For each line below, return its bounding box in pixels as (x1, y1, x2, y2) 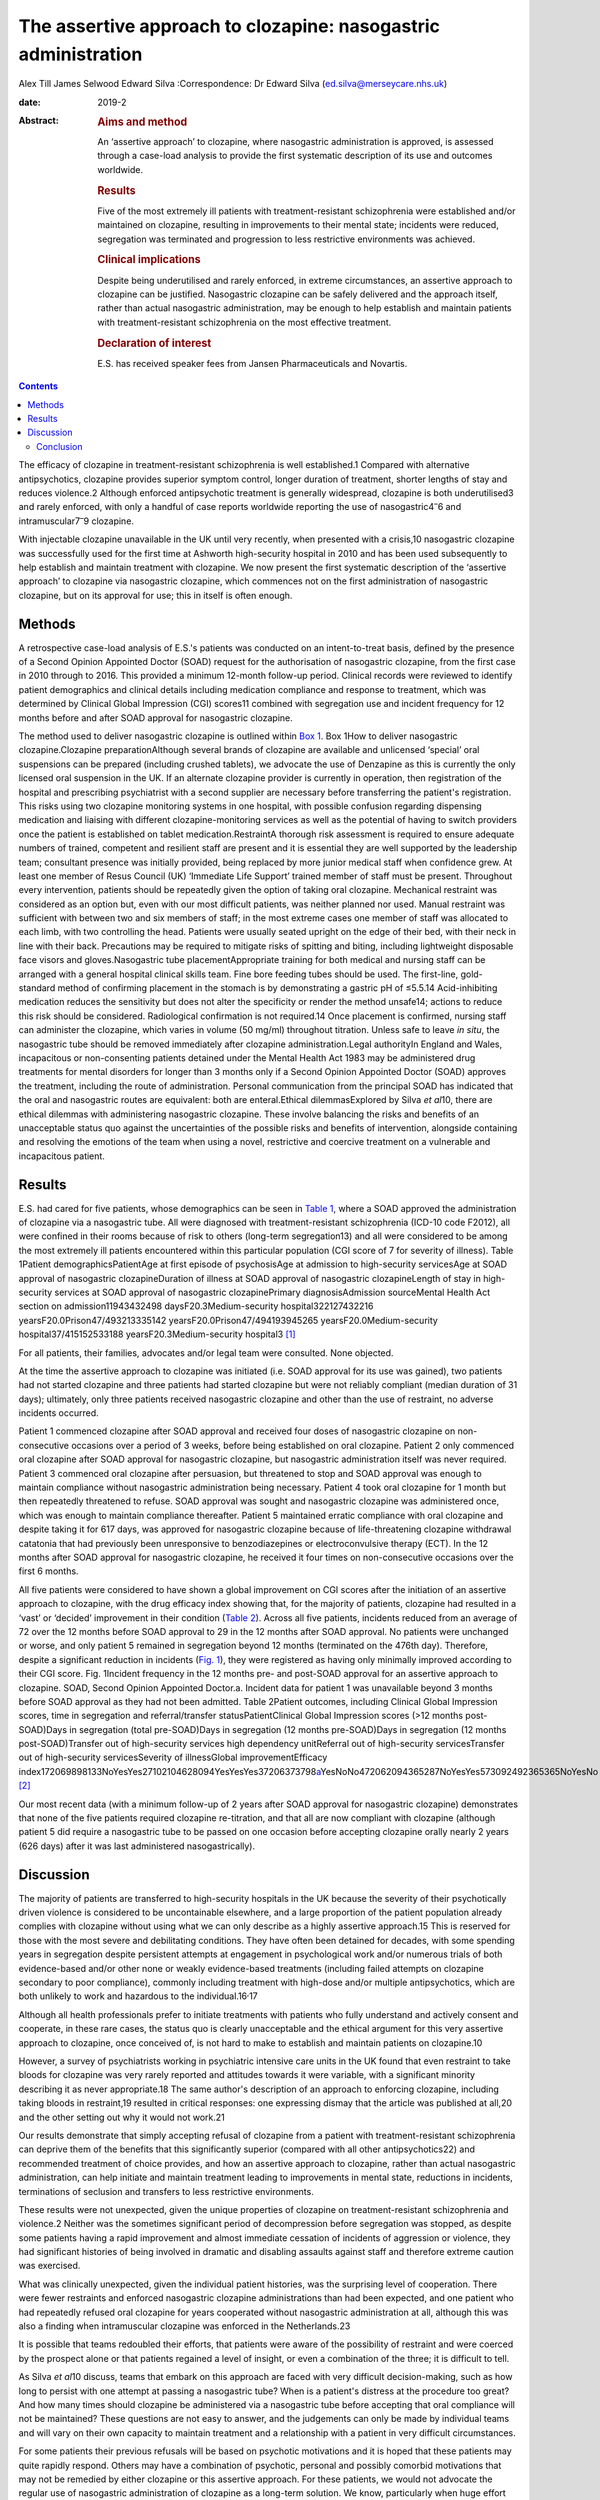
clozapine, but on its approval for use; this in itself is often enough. (18, 589, 293, 601)
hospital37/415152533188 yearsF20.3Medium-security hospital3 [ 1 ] (18, 1328, 296, 1340)
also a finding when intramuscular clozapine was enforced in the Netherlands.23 (18, 2320, 351, 2332)
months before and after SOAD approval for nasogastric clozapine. (18, 711, 294, 724)
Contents (18, 380, 59, 392)
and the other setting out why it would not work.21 (18, 2111, 225, 2123)
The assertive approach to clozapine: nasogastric (18, 15, 440, 37)
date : (18, 96, 41, 108)
